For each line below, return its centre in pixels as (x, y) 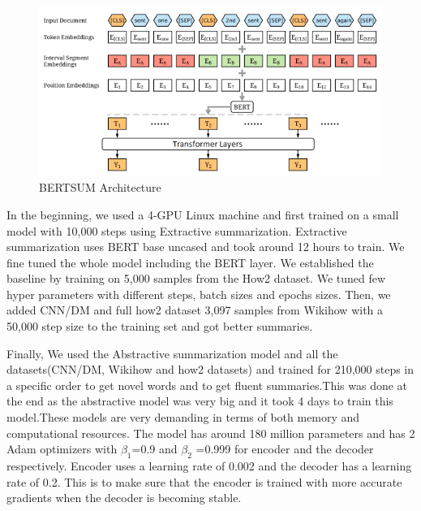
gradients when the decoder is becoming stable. (124, 498)
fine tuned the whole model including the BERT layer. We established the (190, 262)
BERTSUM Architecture (100, 187)
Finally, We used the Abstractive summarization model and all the (172, 353)
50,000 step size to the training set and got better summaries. (160, 326)
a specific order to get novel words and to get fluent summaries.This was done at (207, 385)
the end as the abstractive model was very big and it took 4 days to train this (200, 401)
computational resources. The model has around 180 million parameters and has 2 (211, 433)
